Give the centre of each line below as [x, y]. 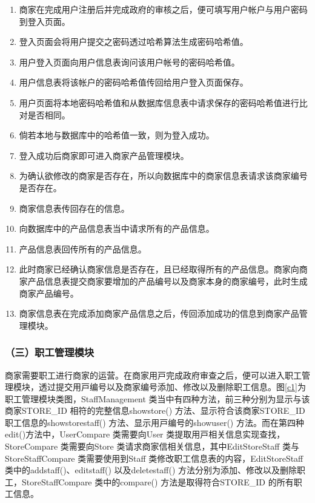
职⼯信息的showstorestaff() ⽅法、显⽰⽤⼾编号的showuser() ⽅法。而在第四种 [154, 422]
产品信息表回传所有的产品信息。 [83, 248]
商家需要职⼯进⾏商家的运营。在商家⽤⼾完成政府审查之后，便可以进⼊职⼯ [153, 375]
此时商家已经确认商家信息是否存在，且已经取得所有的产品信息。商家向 [159, 269]
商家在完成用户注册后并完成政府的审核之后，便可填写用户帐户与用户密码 [163, 9]
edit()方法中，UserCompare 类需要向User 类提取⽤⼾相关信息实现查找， [145, 434]
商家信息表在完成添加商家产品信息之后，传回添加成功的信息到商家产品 [159, 313]
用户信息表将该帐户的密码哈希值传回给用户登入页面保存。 [134, 82]
